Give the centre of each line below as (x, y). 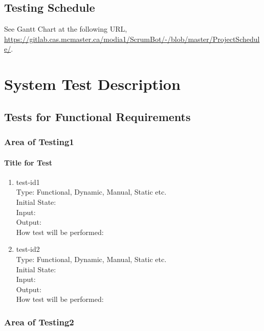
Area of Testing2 (39, 322)
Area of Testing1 (39, 142)
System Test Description (92, 84)
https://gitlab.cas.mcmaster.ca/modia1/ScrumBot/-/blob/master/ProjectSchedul (132, 39)
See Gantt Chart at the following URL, (66, 29)
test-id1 (28, 182)
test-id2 (28, 249)
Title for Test (28, 162)
